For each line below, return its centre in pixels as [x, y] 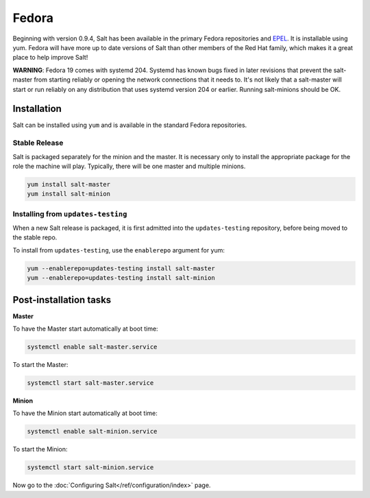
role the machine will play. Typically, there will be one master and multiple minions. [129, 166]
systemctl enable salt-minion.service [92, 431]
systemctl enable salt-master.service [92, 347]
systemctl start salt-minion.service [90, 467]
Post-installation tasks [62, 299]
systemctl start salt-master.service [90, 383]
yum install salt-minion [69, 194]
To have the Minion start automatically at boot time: [85, 413]
